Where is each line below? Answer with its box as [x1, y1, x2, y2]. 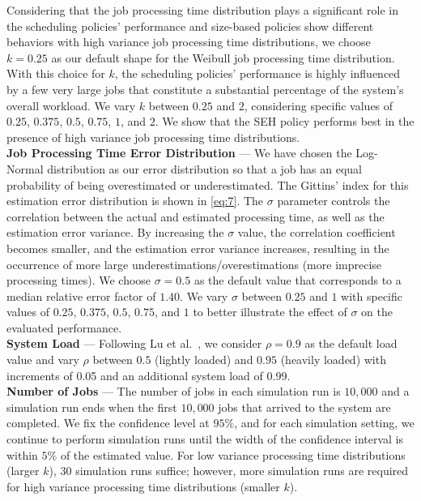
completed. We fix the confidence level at [6, 414, 210, 431]
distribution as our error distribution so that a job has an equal [47, 160, 362, 177]
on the [361, 303, 393, 320]
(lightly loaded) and [155, 351, 253, 368]
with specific [341, 287, 403, 304]
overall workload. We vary [6, 96, 136, 113]
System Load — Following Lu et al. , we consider [6, 335, 262, 352]
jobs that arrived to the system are [218, 398, 391, 415]
